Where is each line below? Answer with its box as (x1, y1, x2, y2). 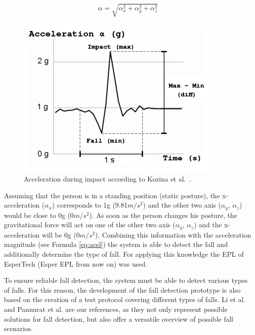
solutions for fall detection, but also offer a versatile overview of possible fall (4, 313, 233, 324)
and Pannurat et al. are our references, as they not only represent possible (4, 304, 227, 314)
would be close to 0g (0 (4, 210, 74, 220)
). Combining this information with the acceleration (95, 229, 251, 240)
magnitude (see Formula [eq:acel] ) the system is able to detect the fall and (4, 239, 228, 249)
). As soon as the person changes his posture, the (89, 210, 237, 220)
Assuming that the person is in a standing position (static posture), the (4, 190, 220, 200)
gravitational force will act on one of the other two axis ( (4, 219, 176, 230)
